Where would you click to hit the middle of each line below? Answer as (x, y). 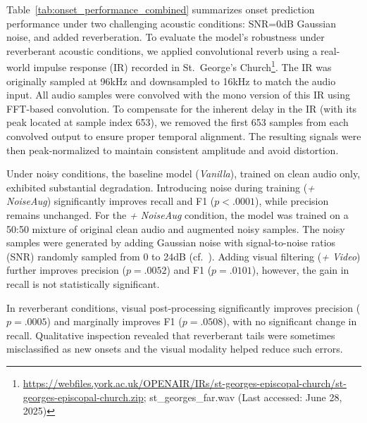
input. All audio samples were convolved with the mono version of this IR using (178, 95)
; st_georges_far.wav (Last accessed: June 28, (243, 397)
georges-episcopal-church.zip (83, 397)
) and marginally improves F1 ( (114, 321)
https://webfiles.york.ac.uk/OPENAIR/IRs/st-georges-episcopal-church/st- (185, 383)
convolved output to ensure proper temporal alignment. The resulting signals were (184, 136)
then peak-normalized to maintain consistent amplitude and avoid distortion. (173, 150)
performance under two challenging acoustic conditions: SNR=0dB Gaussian (171, 23)
